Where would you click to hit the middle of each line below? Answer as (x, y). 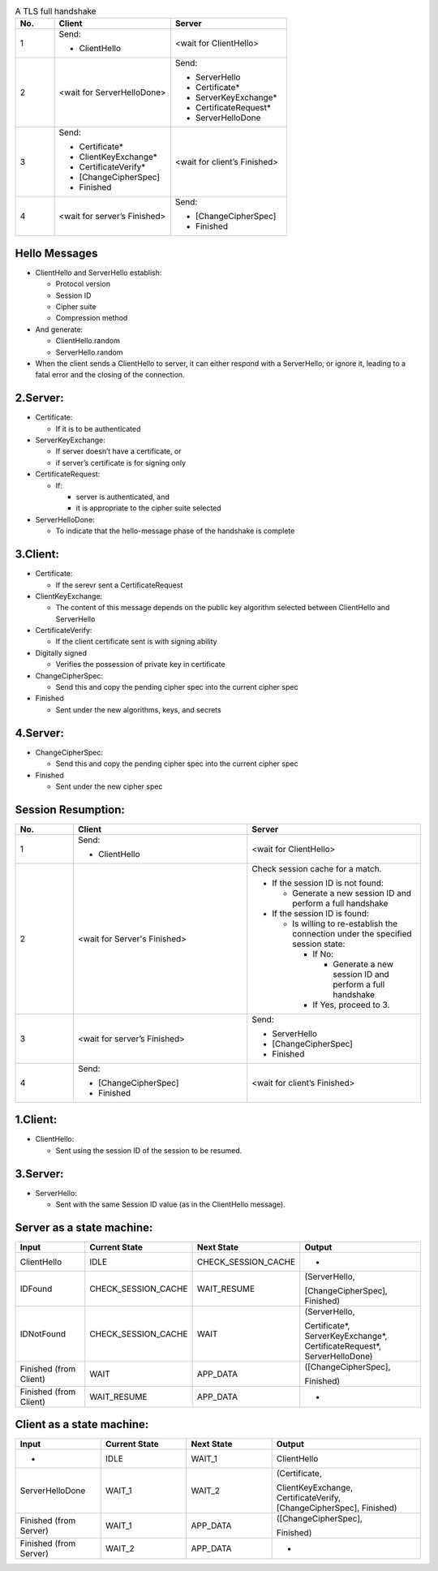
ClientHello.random (88, 341)
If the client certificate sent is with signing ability (137, 642)
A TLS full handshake (56, 11)
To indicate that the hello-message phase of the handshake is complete (175, 531)
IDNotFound (43, 1333)
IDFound (36, 1289)
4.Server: (39, 733)
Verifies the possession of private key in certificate (141, 665)
